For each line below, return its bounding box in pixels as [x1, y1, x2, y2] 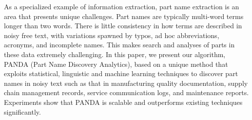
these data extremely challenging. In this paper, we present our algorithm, [4, 49, 226, 59]
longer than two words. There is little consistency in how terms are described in [4, 20, 242, 31]
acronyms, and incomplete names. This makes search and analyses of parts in [4, 40, 235, 50]
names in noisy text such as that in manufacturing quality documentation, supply [4, 78, 248, 88]
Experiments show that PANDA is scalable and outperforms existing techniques [4, 97, 243, 107]
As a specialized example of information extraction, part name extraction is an [4, 1, 239, 11]
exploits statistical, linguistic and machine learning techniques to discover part [4, 68, 238, 79]
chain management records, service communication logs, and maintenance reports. [4, 87, 249, 98]
